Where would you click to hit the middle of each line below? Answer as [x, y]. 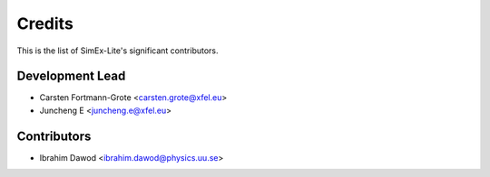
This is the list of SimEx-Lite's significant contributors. [118, 51]
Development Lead [71, 76]
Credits [45, 23]
